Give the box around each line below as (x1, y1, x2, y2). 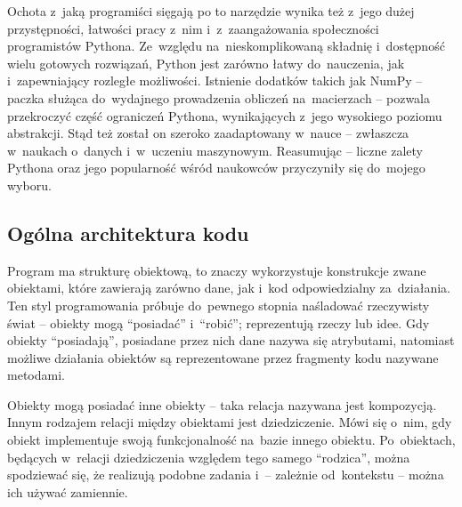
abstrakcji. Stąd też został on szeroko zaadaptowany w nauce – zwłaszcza (7, 124, 409, 142)
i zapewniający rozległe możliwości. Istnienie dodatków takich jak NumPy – (7, 71, 423, 90)
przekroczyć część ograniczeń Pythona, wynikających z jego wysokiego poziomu (7, 106, 442, 125)
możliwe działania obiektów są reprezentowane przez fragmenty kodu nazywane (7, 348, 439, 366)
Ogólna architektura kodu (7, 219, 249, 246)
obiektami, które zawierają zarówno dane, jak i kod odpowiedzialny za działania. (7, 278, 450, 297)
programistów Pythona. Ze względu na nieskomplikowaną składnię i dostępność (7, 36, 445, 55)
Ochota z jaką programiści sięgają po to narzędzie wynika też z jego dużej (7, 2, 415, 20)
